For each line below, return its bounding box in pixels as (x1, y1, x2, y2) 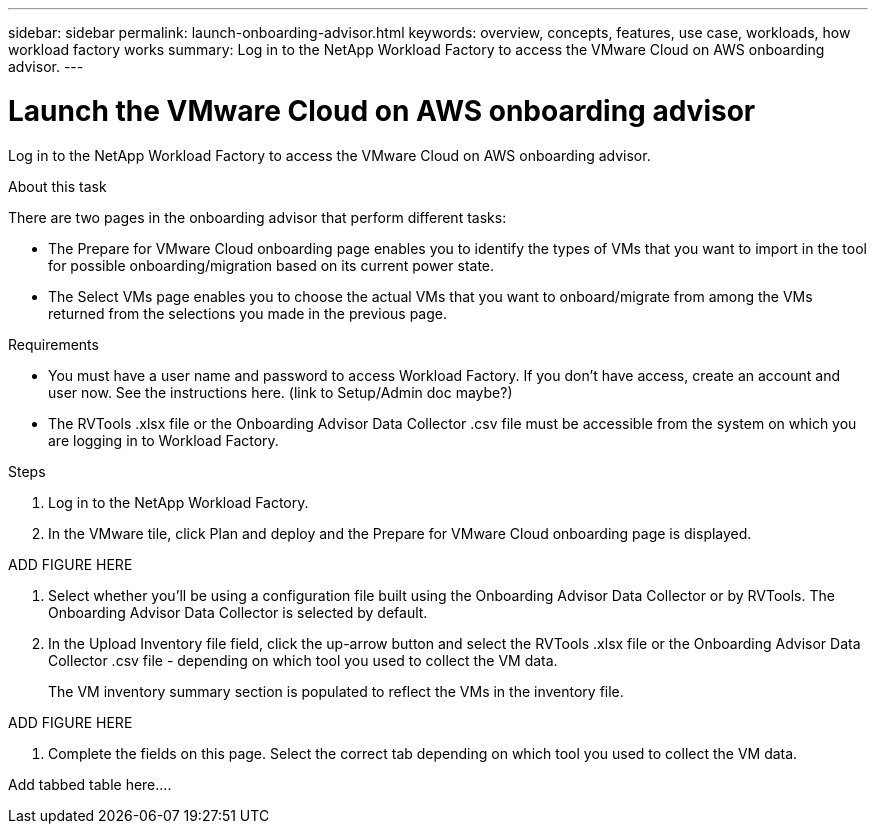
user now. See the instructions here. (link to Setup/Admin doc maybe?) (48, 383, 513, 401)
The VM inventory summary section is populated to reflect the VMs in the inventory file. (48, 682, 624, 700)
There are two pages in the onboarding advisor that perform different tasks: (8, 208, 507, 226)
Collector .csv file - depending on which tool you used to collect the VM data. (48, 651, 558, 669)
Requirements (8, 335, 99, 353)
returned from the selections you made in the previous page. (48, 304, 447, 322)
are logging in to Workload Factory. (48, 431, 279, 449)
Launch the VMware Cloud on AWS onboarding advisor (8, 93, 756, 128)
